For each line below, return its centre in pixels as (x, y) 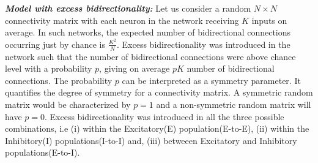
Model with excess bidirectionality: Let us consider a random (128, 8)
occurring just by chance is (55, 44)
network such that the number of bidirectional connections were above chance (150, 56)
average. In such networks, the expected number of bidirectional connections (148, 32)
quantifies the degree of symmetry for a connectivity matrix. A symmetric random (159, 92)
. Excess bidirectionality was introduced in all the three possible (164, 116)
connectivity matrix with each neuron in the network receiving (122, 20)
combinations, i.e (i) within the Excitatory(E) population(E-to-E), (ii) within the (157, 128)
